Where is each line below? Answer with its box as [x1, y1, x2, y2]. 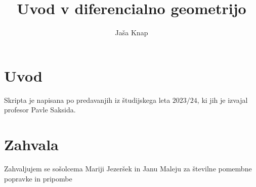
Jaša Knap [115, 27, 148, 38]
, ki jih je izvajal [197, 94, 248, 105]
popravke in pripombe [4, 173, 72, 183]
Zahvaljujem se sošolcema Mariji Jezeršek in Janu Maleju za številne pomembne [4, 163, 252, 173]
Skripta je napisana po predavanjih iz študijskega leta [4, 94, 170, 105]
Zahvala [4, 134, 59, 155]
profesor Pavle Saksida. [4, 104, 76, 115]
